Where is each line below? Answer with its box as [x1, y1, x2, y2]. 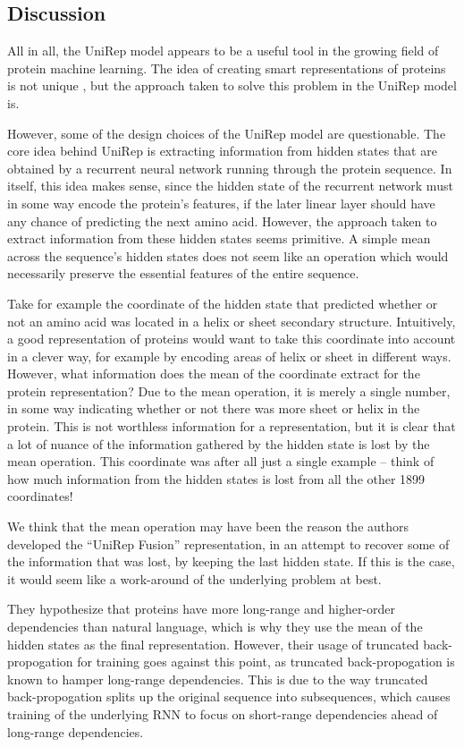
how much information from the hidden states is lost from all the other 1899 [7, 469, 426, 488]
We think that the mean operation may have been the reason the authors [7, 517, 409, 536]
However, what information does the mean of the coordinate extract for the [7, 364, 420, 383]
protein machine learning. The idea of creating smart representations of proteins [7, 58, 446, 77]
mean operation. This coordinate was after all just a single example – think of [7, 452, 434, 471]
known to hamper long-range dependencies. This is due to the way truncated [7, 669, 428, 688]
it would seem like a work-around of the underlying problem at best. [7, 569, 382, 588]
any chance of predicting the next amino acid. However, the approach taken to [7, 211, 437, 230]
